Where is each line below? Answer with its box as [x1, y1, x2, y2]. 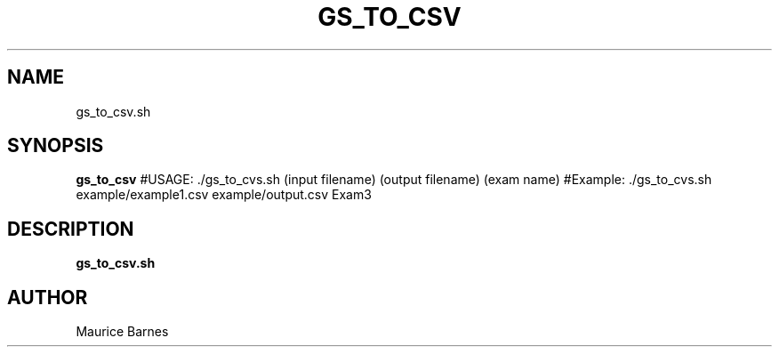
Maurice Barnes [76, 324, 169, 340]
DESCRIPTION [7, 217, 134, 240]
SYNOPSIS [7, 134, 104, 157]
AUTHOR [7, 286, 88, 309]
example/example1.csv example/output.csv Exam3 [76, 187, 372, 203]
